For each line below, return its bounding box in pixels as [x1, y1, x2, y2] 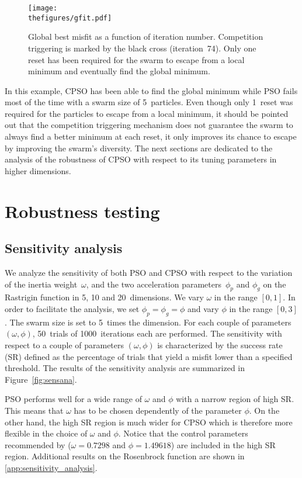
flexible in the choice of [5, 427, 88, 439]
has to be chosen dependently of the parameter [74, 404, 242, 416]
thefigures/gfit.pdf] [28, 13, 112, 22]
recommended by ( [5, 438, 71, 451]
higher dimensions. [5, 164, 71, 176]
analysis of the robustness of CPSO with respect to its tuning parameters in [5, 153, 277, 165]
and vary [188, 303, 219, 314]
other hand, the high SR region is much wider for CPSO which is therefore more [5, 415, 293, 428]
